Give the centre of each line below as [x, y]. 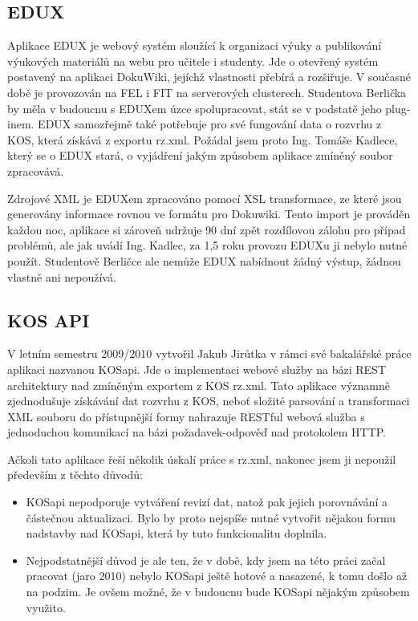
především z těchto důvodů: [75, 475]
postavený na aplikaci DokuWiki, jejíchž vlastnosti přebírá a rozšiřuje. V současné [209, 77]
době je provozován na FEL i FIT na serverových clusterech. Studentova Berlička [207, 92]
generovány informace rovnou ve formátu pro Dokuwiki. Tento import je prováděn [209, 214]
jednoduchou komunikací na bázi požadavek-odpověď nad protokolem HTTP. [197, 432]
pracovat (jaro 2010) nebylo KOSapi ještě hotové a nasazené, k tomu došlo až [217, 576]
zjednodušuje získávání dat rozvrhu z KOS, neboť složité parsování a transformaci [209, 401]
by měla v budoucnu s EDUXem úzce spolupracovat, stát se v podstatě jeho [195, 108]
